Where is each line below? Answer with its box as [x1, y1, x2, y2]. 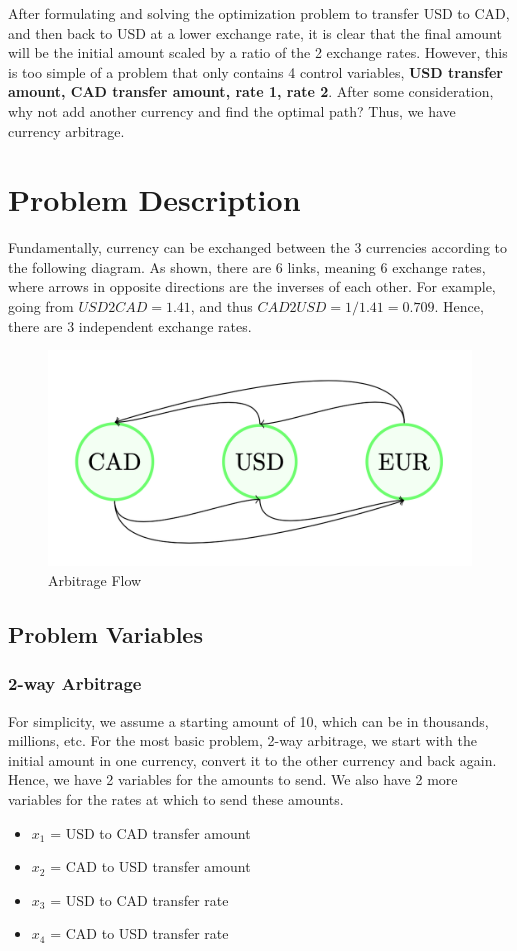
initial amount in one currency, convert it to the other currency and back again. [8, 749, 497, 770]
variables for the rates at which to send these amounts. [8, 788, 344, 809]
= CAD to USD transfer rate [50, 923, 229, 944]
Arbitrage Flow [48, 569, 142, 590]
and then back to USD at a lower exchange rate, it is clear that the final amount [8, 22, 502, 43]
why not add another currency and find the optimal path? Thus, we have [8, 100, 456, 121]
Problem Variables [8, 618, 203, 649]
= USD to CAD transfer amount [50, 822, 251, 843]
